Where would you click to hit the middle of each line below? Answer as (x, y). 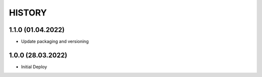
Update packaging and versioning (55, 42)
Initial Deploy (34, 67)
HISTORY (28, 13)
